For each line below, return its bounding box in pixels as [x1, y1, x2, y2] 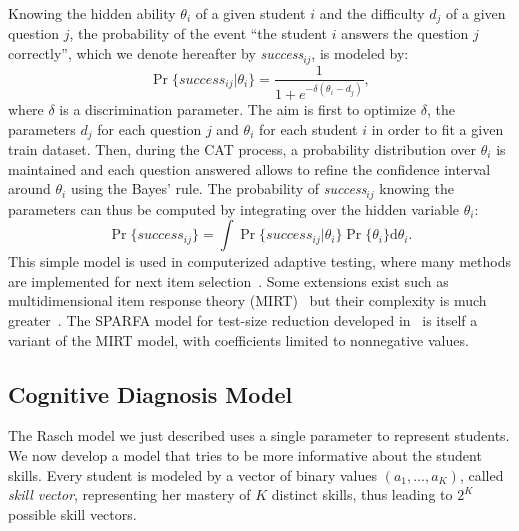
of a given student [195, 3, 306, 23]
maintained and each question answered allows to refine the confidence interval [8, 158, 491, 179]
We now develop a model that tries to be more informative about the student [8, 444, 482, 465]
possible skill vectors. [8, 503, 137, 524]
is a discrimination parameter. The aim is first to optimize [59, 98, 417, 119]
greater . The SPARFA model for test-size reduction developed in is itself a [8, 309, 478, 330]
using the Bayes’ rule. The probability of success [70, 178, 367, 199]
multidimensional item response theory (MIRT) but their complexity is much [8, 290, 487, 311]
